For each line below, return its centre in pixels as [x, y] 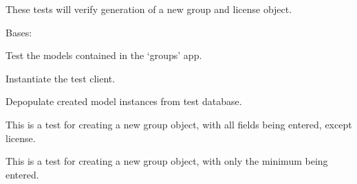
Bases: [19, 32]
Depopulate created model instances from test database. [124, 101]
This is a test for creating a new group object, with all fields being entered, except [179, 124]
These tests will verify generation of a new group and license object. [149, 9]
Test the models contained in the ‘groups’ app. [104, 55]
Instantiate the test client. [61, 78]
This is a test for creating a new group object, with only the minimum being [167, 161]
